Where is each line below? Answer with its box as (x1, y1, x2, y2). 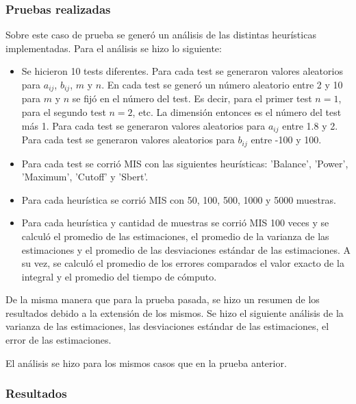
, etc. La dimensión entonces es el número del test (132, 105, 342, 119)
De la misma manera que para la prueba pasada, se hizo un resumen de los (5, 292, 320, 307)
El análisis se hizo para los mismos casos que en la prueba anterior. (5, 355, 287, 370)
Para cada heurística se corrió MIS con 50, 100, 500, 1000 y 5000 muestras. (21, 192, 336, 206)
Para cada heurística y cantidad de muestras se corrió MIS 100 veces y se (21, 215, 329, 230)
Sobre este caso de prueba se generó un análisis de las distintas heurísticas (5, 27, 316, 42)
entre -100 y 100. (251, 132, 322, 147)
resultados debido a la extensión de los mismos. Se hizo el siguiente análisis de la (5, 305, 344, 320)
